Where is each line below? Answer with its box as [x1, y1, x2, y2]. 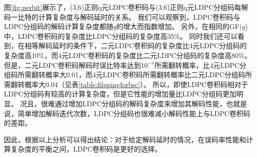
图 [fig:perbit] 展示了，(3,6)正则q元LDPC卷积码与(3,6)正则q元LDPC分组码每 [4, 2, 241, 12]
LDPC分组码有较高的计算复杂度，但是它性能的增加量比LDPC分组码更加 [4, 89, 237, 99]
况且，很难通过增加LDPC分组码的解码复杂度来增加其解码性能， [20, 98, 226, 108]
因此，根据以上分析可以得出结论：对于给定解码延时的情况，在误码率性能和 [4, 134, 246, 144]
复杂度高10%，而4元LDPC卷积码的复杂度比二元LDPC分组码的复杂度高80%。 [4, 50, 252, 60]
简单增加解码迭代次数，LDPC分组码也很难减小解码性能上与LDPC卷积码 [17, 108, 251, 118]
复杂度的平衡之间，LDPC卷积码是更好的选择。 [10, 144, 162, 154]
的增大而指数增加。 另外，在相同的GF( [116, 21, 242, 31]
